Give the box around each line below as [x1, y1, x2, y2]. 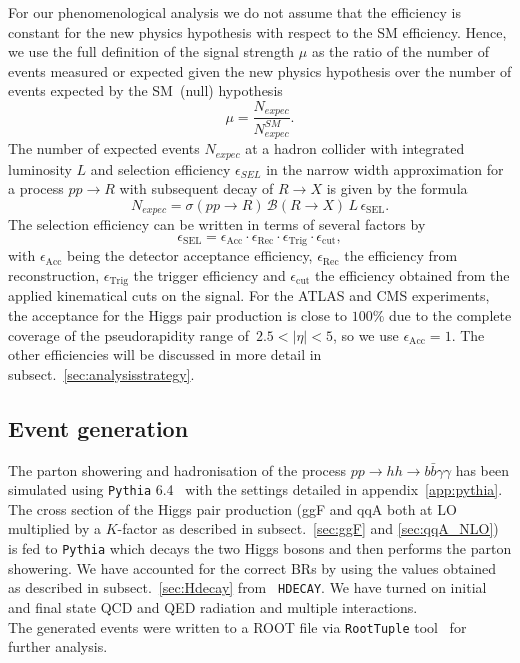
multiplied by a [8, 518, 101, 539]
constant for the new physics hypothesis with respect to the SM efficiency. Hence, [8, 21, 507, 42]
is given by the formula [326, 178, 468, 199]
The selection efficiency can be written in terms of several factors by [8, 214, 426, 235]
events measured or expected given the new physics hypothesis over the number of [8, 60, 512, 81]
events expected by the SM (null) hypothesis [8, 80, 283, 101]
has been [455, 459, 510, 480]
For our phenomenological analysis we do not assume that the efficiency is [8, 2, 461, 22]
